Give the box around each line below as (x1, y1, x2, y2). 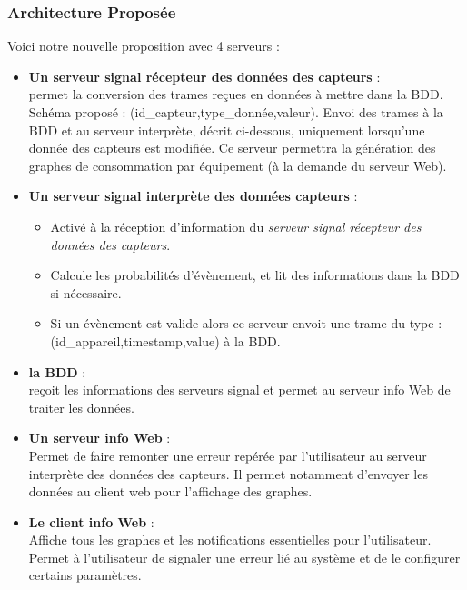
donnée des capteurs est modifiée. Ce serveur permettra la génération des (28, 138, 436, 157)
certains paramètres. (28, 565, 142, 585)
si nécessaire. (50, 283, 122, 302)
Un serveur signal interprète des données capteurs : (28, 186, 358, 205)
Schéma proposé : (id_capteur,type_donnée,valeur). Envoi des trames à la (28, 103, 443, 121)
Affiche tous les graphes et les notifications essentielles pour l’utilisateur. (28, 530, 432, 549)
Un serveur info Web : (28, 428, 171, 447)
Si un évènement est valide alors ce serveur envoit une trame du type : (50, 314, 442, 333)
